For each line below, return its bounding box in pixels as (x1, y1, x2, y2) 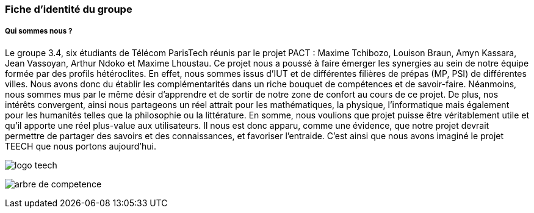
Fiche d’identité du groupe (5, 3, 132, 15)
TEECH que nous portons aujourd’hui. (5, 140, 156, 151)
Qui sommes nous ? (5, 27, 73, 36)
